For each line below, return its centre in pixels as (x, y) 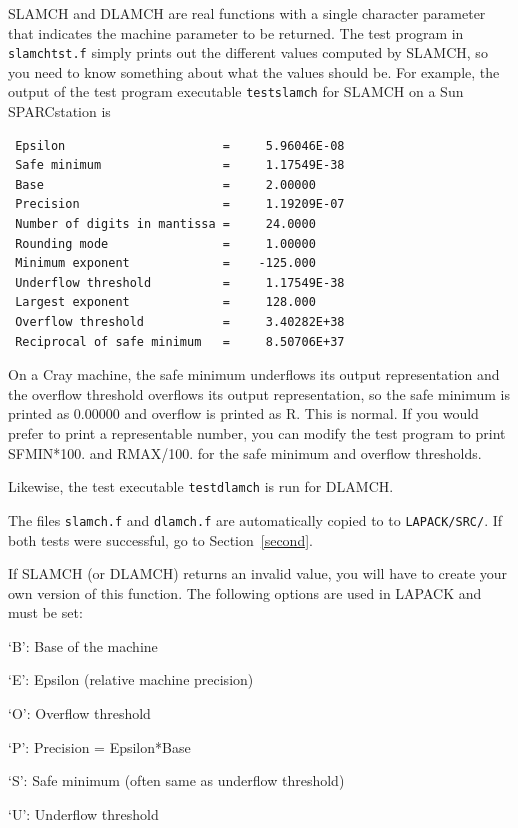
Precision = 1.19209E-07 (180, 204)
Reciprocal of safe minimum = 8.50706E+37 (180, 341)
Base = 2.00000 (165, 184)
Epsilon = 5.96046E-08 (180, 145)
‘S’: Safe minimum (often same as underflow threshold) (176, 780)
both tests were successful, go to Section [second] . (160, 539)
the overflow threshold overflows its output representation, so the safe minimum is (259, 393)
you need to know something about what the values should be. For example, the (254, 71)
